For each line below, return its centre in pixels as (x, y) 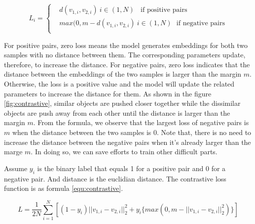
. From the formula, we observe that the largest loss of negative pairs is (141, 122)
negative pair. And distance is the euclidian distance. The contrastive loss (115, 178)
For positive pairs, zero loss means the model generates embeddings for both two (126, 45)
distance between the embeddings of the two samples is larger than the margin (123, 74)
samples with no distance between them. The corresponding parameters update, (125, 55)
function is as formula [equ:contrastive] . (64, 188)
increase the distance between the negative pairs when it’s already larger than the (127, 142)
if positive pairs (164, 10)
